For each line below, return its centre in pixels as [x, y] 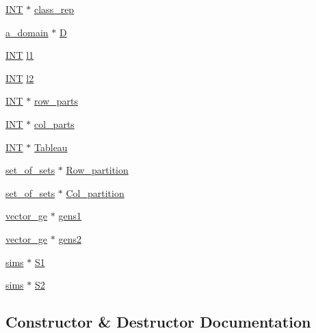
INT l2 [20, 78]
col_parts [54, 123]
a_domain [27, 32]
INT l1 [20, 55]
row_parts [56, 101]
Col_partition [95, 192]
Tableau [51, 147]
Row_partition [97, 170]
